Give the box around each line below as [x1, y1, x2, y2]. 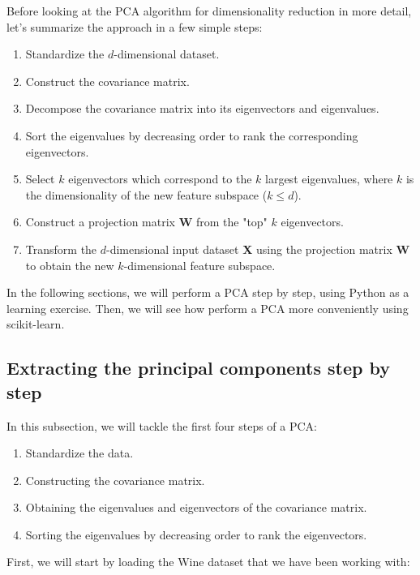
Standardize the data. [25, 444, 134, 461]
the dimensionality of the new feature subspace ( [25, 186, 268, 203]
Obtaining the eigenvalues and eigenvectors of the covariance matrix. [25, 499, 367, 516]
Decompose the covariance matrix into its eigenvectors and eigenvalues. [25, 100, 379, 117]
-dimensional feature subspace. [123, 256, 276, 273]
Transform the [25, 240, 97, 257]
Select [25, 170, 55, 187]
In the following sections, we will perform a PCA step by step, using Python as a [6, 284, 409, 301]
